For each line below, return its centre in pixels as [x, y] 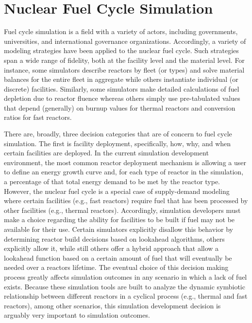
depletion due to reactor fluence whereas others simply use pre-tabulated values [122, 98]
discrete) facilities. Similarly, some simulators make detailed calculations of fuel [122, 88]
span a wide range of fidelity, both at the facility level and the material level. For [124, 60]
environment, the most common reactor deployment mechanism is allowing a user [125, 162]
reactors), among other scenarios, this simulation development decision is [112, 305]
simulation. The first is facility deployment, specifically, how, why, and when [118, 143]
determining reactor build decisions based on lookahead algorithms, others [114, 238]
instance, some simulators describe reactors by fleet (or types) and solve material [124, 69]
